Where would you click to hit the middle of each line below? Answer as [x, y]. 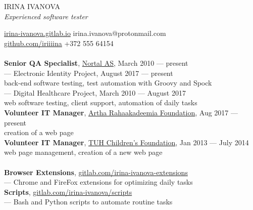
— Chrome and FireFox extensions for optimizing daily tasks [98, 182]
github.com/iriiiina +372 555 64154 [59, 43]
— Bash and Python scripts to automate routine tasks [88, 202]
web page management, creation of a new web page [83, 152]
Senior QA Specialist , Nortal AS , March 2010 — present [96, 62]
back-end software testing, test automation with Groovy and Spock [108, 83]
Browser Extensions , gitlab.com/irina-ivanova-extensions [96, 172]
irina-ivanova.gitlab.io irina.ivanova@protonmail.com [85, 33]
